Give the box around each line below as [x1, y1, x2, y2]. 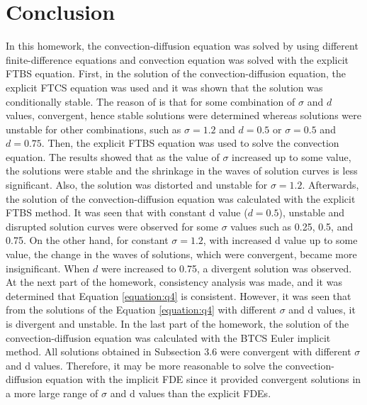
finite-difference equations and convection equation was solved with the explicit [6, 52, 349, 67]
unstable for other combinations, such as [6, 121, 181, 136]
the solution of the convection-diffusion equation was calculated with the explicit [6, 191, 356, 206]
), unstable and [278, 205, 345, 220]
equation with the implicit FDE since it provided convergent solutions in [45, 372, 361, 387]
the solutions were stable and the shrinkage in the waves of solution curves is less [6, 163, 358, 178]
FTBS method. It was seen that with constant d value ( [6, 205, 248, 220]
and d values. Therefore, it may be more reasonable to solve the [6, 357, 283, 372]
